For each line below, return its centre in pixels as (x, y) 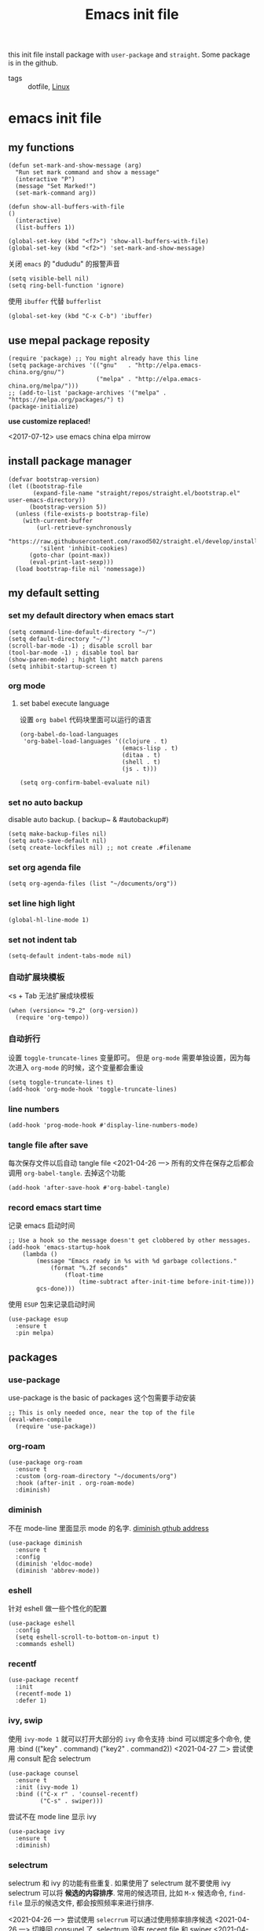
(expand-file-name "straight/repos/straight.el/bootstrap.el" (137, 493)
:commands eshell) (46, 1644)
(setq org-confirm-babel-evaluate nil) (85, 782)
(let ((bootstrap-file (45, 486)
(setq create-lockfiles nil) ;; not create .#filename (100, 848)
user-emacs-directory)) (47, 500)
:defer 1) (31, 1701)
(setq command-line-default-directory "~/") (82, 632)
